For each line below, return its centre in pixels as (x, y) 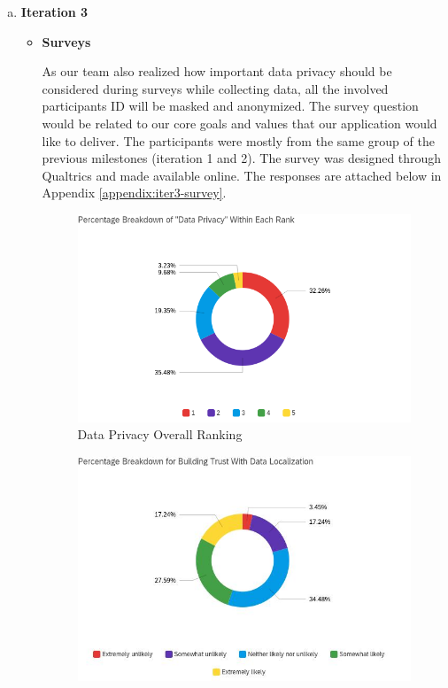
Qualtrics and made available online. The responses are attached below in (242, 175)
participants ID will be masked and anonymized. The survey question (230, 106)
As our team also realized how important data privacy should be (217, 71)
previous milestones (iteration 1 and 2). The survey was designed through (242, 158)
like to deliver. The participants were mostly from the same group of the (238, 140)
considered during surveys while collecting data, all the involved (215, 88)
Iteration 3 (54, 12)
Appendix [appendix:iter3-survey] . (134, 193)
